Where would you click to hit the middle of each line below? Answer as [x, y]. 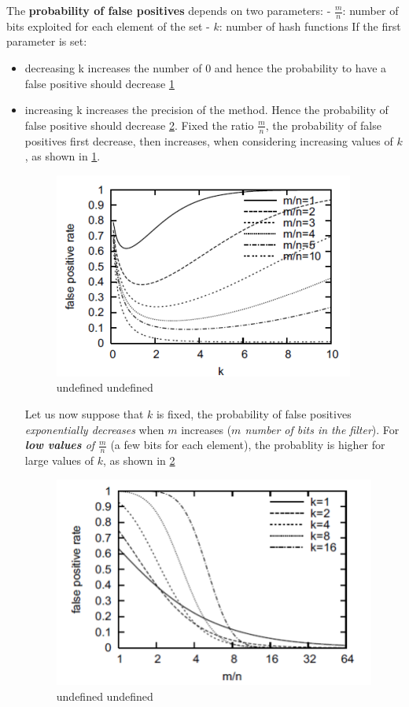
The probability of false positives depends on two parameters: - [169, 10]
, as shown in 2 [139, 460]
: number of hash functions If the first [310, 26]
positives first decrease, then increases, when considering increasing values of [209, 140]
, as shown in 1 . [63, 156]
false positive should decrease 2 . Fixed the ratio [139, 125]
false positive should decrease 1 [99, 83]
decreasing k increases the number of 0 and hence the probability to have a [206, 68]
